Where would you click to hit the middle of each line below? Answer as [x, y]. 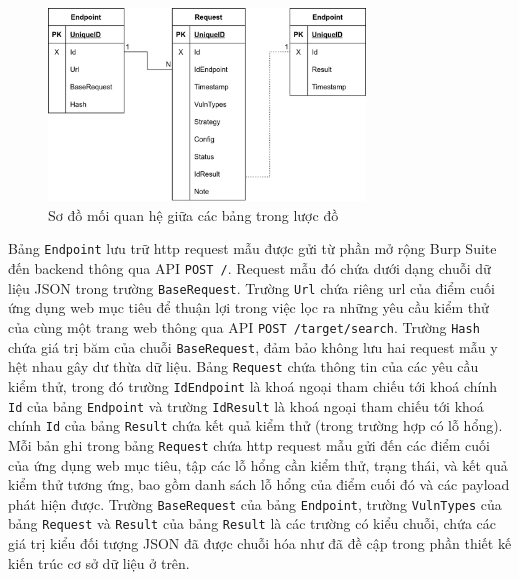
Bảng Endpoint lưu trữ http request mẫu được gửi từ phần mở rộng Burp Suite [252, 248]
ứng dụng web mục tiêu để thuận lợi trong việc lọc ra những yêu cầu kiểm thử [248, 307]
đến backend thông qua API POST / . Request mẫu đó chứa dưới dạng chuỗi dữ [249, 268]
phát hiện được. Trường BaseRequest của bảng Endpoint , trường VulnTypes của [255, 503]
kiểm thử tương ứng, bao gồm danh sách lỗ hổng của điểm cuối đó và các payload [259, 484]
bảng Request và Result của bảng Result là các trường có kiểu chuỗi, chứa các [252, 523]
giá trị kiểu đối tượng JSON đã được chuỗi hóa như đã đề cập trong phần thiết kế [260, 543]
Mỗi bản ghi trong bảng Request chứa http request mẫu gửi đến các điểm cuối [249, 444]
